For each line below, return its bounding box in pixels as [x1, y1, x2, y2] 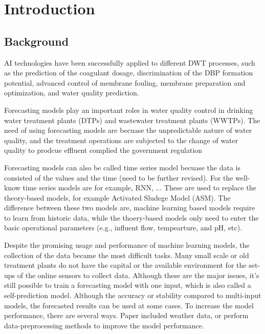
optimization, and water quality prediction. [4, 87, 139, 98]
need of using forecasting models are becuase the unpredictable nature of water [4, 125, 252, 135]
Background [4, 33, 69, 49]
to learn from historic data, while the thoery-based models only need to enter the [4, 212, 259, 223]
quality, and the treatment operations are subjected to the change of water [4, 134, 238, 145]
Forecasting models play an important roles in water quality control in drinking [4, 104, 253, 115]
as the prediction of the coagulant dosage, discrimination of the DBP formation [4, 67, 253, 78]
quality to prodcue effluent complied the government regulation [4, 145, 203, 155]
